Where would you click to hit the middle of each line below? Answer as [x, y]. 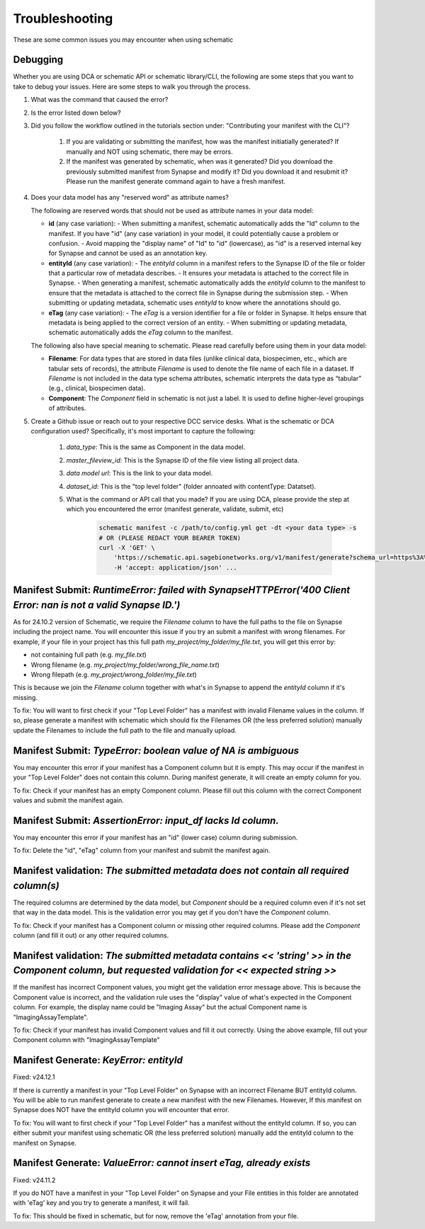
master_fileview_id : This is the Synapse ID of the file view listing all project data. [183, 460]
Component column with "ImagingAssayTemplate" [87, 1040]
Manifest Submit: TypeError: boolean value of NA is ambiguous [156, 751]
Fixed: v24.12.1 [34, 1077]
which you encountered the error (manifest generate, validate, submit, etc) [175, 509]
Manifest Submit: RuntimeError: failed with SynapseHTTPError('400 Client [182, 590]
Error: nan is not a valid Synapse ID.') [97, 605]
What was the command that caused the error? [100, 100]
